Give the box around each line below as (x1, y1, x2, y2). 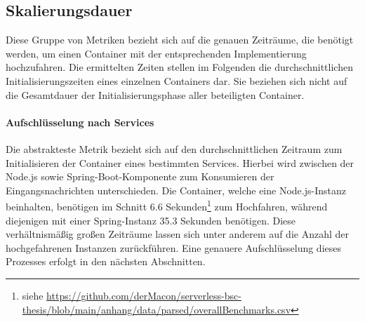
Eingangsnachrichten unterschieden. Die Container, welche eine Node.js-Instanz (6, 182, 346, 197)
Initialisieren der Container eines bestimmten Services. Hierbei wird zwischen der (6, 155, 354, 170)
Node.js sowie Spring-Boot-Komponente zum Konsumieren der (6, 169, 274, 184)
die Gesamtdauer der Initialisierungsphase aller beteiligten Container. (6, 87, 305, 102)
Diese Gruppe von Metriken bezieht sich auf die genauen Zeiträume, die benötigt (6, 32, 354, 47)
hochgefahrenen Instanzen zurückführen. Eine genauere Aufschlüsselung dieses (6, 240, 341, 255)
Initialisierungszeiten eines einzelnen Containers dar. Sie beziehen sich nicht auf (6, 73, 347, 88)
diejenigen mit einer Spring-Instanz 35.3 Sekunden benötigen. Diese (6, 213, 296, 227)
